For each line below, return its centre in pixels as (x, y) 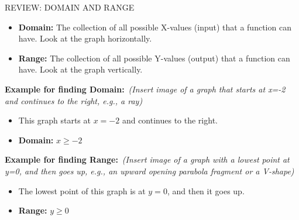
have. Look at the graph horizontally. (85, 38)
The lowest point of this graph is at (82, 190)
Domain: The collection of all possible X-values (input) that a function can (155, 27)
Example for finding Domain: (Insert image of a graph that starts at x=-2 (145, 89)
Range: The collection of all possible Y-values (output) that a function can (154, 58)
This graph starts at (54, 120)
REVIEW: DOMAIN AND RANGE (70, 7)
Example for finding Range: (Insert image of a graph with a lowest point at (147, 159)
